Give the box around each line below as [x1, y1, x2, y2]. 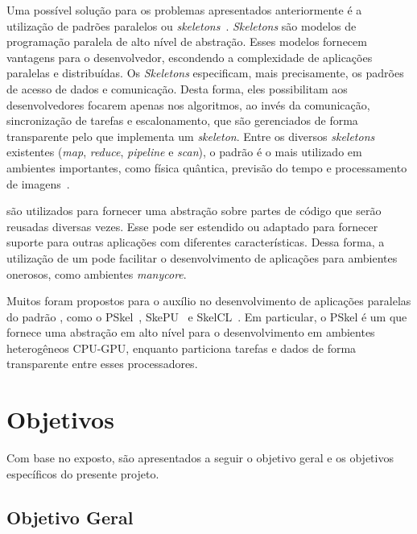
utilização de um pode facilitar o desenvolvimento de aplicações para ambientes [6, 249, 398, 266]
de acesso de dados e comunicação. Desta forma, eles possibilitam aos [6, 80, 348, 97]
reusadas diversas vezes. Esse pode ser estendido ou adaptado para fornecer [6, 217, 378, 234]
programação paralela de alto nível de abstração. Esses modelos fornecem [6, 33, 367, 50]
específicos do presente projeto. [6, 465, 159, 482]
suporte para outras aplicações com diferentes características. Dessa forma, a [6, 234, 385, 250]
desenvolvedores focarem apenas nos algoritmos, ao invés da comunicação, [6, 96, 370, 113]
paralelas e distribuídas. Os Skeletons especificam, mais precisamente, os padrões [6, 64, 404, 81]
